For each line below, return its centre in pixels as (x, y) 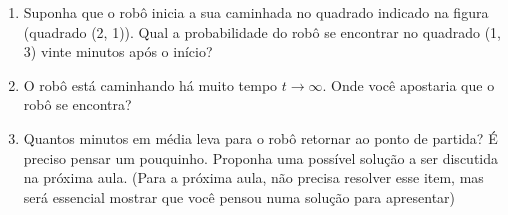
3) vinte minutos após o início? (118, 51)
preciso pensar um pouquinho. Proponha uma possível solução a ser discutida (261, 157)
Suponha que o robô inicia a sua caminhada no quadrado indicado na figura (256, 12)
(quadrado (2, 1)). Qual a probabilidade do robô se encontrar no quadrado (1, (262, 31)
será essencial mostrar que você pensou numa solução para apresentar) (239, 196)
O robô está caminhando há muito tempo (150, 84)
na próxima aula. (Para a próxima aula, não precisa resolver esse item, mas (253, 177)
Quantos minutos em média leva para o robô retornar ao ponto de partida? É (260, 137)
